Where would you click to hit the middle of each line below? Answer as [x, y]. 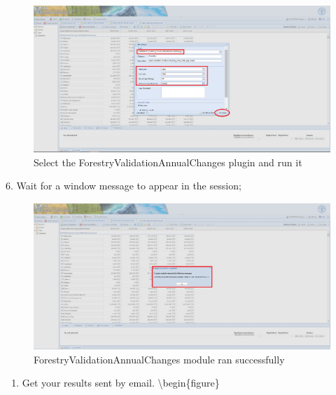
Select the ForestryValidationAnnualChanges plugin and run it [168, 162]
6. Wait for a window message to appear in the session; [124, 186]
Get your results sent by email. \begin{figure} [121, 383]
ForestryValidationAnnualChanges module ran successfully [159, 359]
